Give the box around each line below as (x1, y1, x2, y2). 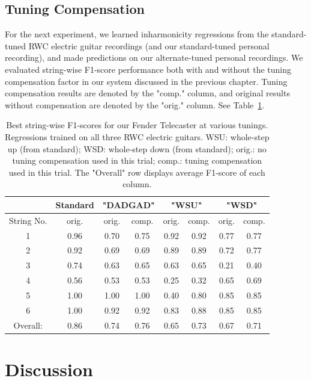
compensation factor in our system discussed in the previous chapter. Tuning (5, 75, 288, 87)
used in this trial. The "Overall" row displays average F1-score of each (8, 166, 265, 178)
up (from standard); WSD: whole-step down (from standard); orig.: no (7, 142, 267, 155)
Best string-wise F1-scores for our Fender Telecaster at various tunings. (6, 119, 268, 131)
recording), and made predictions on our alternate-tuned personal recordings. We (5, 51, 303, 64)
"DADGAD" (102, 198, 155, 211)
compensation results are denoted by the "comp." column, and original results (5, 87, 290, 99)
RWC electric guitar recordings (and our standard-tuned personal (28, 39, 270, 52)
